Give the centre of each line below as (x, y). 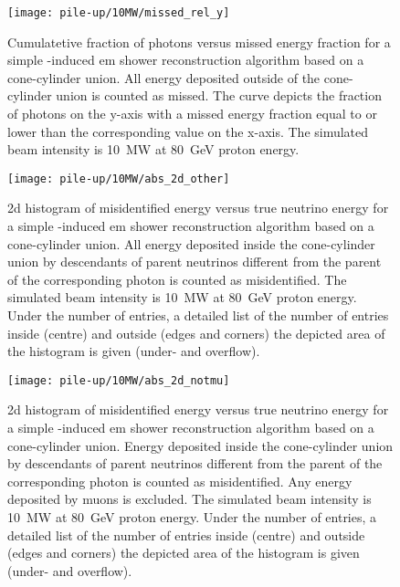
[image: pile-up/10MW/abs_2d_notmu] (119, 380)
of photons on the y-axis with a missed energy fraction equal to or (192, 114)
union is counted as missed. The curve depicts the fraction (219, 95)
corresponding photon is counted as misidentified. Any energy (180, 481)
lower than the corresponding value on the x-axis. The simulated (188, 131)
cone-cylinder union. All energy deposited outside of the (164, 77)
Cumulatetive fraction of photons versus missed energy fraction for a (199, 42)
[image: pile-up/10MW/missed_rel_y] (119, 13)
